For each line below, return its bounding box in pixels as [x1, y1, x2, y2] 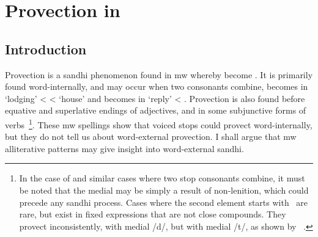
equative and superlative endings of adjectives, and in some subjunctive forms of [5, 104, 306, 117]
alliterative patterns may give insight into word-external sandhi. [5, 142, 244, 155]
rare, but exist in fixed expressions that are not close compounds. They [19, 208, 286, 221]
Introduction [5, 39, 87, 58]
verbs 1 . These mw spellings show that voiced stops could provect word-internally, [5, 116, 312, 131]
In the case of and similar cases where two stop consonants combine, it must [19, 172, 305, 184]
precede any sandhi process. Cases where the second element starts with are [19, 195, 308, 208]
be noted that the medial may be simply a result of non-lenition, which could [19, 183, 309, 196]
